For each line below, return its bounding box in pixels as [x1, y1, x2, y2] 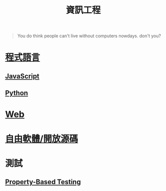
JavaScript [5, 72, 40, 80]
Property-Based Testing [5, 178, 81, 187]
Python [5, 89, 28, 97]
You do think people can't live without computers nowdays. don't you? [17, 33, 161, 39]
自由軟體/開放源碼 [5, 133, 78, 144]
